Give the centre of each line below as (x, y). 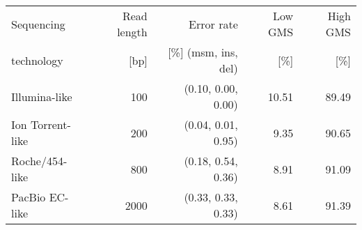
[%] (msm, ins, (203, 52)
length (132, 32)
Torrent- (51, 124)
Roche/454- (39, 161)
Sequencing (38, 24)
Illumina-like (42, 96)
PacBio (29, 197)
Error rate (213, 24)
